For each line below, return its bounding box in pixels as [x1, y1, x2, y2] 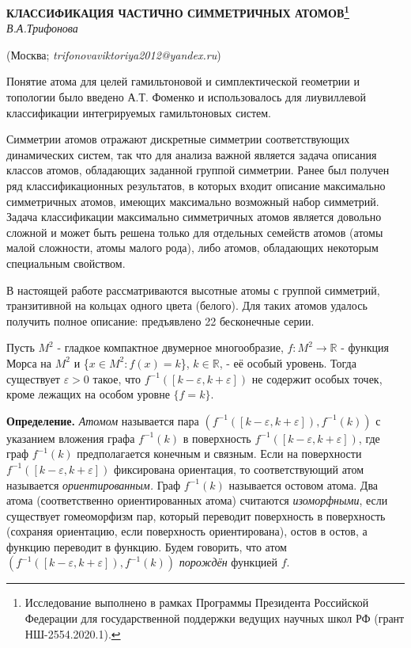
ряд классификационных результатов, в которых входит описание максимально [6, 177, 386, 193]
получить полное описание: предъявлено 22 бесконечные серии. [6, 312, 315, 329]
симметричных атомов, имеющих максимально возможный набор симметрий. [6, 192, 379, 209]
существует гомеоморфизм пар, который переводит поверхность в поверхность [6, 507, 386, 524]
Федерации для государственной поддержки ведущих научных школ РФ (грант [25, 610, 405, 627]
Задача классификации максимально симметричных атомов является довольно [6, 208, 382, 225]
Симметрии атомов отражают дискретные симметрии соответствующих [6, 131, 350, 147]
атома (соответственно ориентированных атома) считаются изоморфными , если [6, 492, 388, 509]
